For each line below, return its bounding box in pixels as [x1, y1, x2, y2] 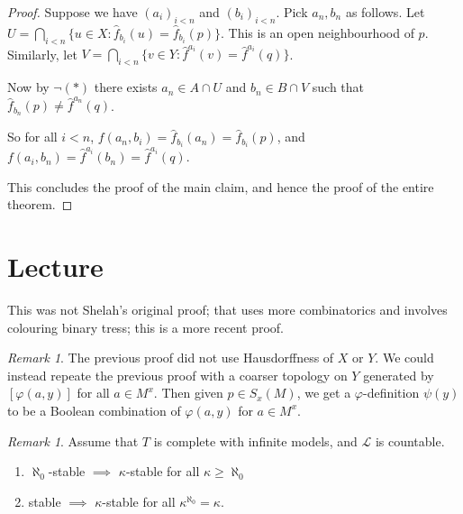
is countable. [375, 431, 445, 450]
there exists [94, 78, 158, 96]
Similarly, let [7, 44, 77, 63]
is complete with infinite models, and [153, 431, 358, 450]
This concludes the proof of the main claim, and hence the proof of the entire [7, 177, 434, 196]
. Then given [153, 383, 223, 402]
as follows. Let [345, 3, 425, 21]
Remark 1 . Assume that [7, 431, 139, 450]
